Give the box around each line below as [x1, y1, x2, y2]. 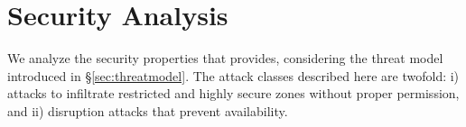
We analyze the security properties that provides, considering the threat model [7, 49, 443, 68]
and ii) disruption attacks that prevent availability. [7, 101, 288, 120]
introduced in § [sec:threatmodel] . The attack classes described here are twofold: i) [7, 66, 460, 85]
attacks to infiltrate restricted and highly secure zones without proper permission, [7, 84, 460, 103]
